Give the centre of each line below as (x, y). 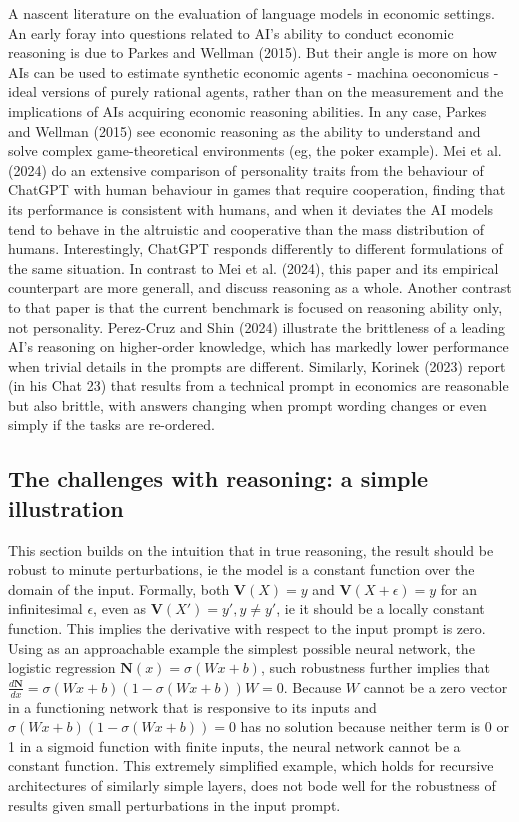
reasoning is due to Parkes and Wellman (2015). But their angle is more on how (252, 52)
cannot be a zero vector (435, 686)
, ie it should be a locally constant (380, 608)
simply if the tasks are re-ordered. (111, 424)
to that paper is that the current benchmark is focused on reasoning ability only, (255, 306)
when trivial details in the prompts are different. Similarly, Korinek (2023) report (257, 365)
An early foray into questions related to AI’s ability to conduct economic (231, 32)
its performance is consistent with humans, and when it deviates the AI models (251, 208)
